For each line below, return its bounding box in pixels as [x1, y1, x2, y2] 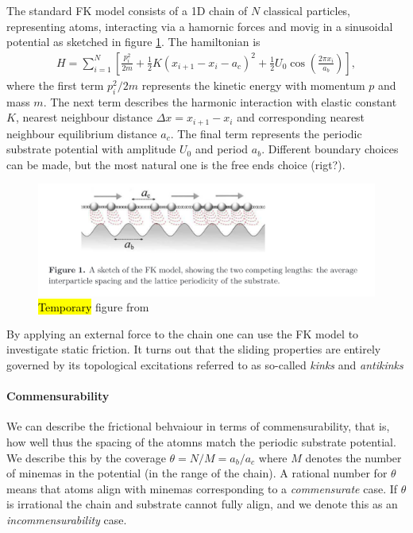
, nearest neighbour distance [15, 109, 153, 126]
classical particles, [263, 2, 351, 18]
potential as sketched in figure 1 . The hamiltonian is [6, 33, 261, 50]
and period [195, 141, 249, 157]
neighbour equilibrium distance [6, 125, 157, 141]
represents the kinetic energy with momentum [141, 76, 365, 93]
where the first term [6, 76, 104, 93]
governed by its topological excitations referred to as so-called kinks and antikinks [6, 357, 403, 373]
